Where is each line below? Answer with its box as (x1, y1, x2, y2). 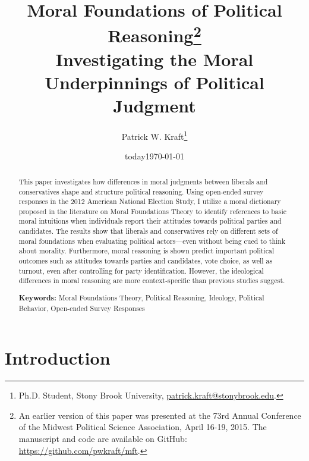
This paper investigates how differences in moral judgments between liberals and (18, 176, 268, 186)
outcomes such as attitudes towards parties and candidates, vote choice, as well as (18, 256, 273, 266)
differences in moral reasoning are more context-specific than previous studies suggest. (18, 275, 285, 286)
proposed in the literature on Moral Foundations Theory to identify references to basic (18, 206, 287, 216)
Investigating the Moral (55, 46, 254, 71)
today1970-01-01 (125, 150, 184, 162)
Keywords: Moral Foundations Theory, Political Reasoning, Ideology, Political (18, 292, 264, 303)
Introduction (5, 346, 111, 370)
